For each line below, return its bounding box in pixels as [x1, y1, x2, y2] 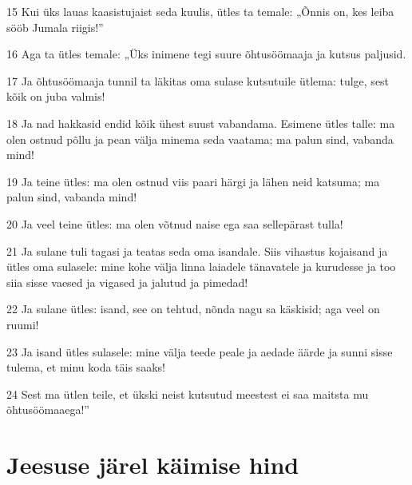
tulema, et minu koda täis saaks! [6, 359, 165, 376]
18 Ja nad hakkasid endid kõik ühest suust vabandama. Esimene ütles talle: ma [6, 114, 395, 131]
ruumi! [6, 316, 39, 332]
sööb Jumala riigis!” [6, 18, 104, 35]
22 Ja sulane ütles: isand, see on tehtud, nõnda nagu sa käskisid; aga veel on [6, 300, 380, 317]
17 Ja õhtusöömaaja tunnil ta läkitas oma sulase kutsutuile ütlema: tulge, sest [6, 72, 390, 89]
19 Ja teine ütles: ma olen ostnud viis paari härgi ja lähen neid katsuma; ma [6, 173, 380, 189]
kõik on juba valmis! [6, 88, 105, 105]
